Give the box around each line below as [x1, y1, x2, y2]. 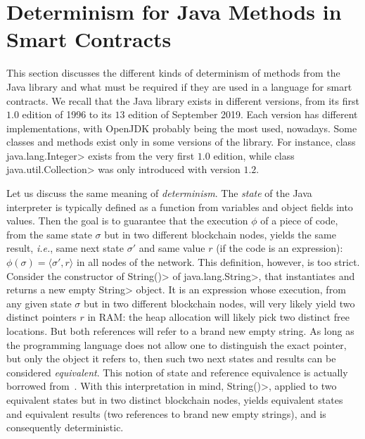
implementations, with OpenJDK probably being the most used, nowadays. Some [6, 120, 357, 135]
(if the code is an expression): [216, 241, 343, 255]
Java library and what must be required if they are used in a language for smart [6, 79, 352, 94]
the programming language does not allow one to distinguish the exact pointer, [6, 337, 347, 352]
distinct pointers [6, 310, 77, 324]
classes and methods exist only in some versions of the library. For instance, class [6, 134, 356, 149]
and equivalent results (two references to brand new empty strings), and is [6, 406, 326, 421]
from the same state [6, 227, 92, 241]
